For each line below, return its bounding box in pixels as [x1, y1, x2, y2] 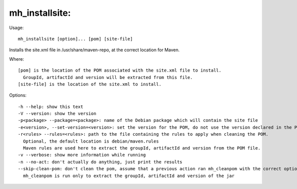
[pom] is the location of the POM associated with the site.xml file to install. [18, 68, 222, 74]
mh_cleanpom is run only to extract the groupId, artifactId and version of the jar [23, 173, 235, 179]
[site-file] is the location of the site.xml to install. [18, 81, 162, 87]
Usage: [9, 25, 24, 31]
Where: [9, 56, 24, 62]
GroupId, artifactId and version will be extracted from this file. [23, 75, 193, 80]
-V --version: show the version [18, 111, 97, 116]
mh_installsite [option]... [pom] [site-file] [18, 36, 133, 41]
